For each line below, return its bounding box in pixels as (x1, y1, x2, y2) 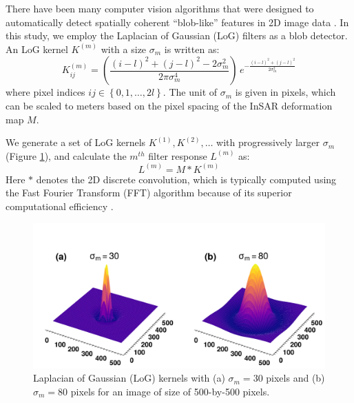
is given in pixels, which (235, 85, 336, 99)
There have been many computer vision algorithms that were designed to (6, 1, 314, 15)
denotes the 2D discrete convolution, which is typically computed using (36, 172, 337, 186)
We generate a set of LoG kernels (6, 135, 146, 149)
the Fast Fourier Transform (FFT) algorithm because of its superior (6, 185, 292, 200)
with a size (101, 41, 147, 56)
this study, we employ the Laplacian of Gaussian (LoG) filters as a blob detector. (6, 28, 348, 43)
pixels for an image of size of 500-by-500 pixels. (70, 384, 270, 398)
